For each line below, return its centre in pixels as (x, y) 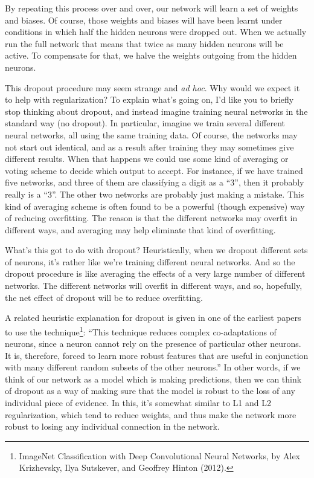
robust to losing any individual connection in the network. (112, 426)
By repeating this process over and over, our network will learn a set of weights (152, 8)
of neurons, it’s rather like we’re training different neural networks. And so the (150, 261)
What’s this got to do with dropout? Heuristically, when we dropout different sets (156, 250)
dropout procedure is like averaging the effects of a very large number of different (155, 273)
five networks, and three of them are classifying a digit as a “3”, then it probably (155, 182)
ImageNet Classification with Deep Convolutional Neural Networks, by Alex (160, 455)
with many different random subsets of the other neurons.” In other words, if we (153, 367)
